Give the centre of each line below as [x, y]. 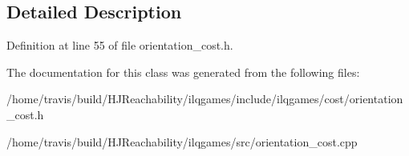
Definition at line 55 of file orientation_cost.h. [120, 45]
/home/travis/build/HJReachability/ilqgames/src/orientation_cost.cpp [182, 141]
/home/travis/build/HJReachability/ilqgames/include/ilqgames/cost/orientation [205, 99]
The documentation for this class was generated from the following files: [183, 72]
